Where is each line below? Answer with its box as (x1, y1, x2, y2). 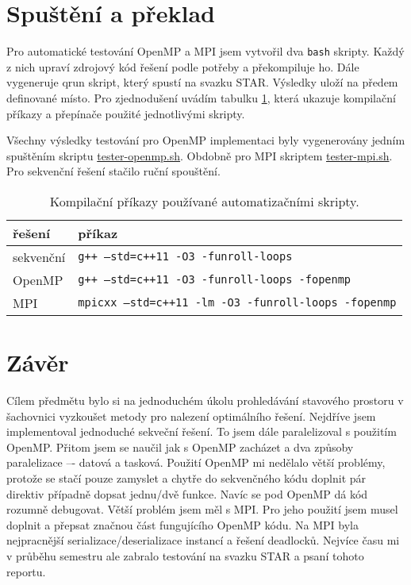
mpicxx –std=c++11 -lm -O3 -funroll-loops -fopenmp (78, 296, 397, 310)
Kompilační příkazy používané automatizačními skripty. (49, 191, 359, 210)
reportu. (6, 563, 46, 579)
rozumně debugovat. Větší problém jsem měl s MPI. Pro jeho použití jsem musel (6, 501, 398, 518)
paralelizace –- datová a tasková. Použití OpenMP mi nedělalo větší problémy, (6, 454, 386, 471)
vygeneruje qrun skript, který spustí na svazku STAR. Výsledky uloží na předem (6, 74, 398, 90)
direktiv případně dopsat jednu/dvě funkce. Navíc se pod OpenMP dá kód (6, 485, 368, 502)
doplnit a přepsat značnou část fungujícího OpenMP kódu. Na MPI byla (6, 516, 359, 533)
